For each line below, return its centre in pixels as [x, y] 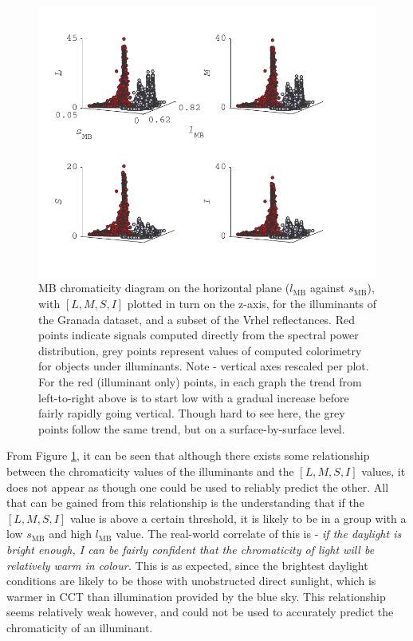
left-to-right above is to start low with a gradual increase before [194, 397]
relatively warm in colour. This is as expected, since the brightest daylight [187, 565]
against [327, 288]
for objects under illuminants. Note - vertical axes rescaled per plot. [204, 366]
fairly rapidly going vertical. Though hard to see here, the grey [192, 413]
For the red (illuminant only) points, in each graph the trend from [200, 382]
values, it [383, 471]
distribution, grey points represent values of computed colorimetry [200, 350]
